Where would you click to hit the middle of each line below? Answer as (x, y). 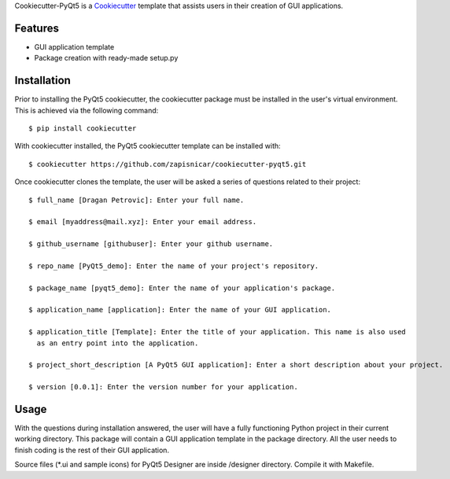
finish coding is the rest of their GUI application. (92, 450)
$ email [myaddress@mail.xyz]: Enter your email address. (143, 222)
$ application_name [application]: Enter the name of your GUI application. (180, 310)
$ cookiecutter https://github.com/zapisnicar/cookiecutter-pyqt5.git (168, 164)
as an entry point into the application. (118, 343)
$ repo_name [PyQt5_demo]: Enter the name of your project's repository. (174, 266)
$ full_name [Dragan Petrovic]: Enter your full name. (136, 200)
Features (37, 28)
